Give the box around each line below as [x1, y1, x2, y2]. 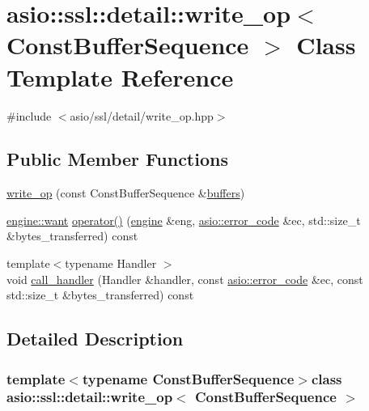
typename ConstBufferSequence [82, 368, 295, 388]
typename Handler [65, 255, 157, 272]
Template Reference [6, 60, 234, 93]
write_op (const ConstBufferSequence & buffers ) [6, 184, 245, 201]
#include [6, 107, 52, 124]
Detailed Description [6, 326, 184, 351]
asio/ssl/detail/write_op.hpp [70, 107, 214, 124]
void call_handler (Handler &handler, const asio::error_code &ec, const [6, 270, 363, 287]
